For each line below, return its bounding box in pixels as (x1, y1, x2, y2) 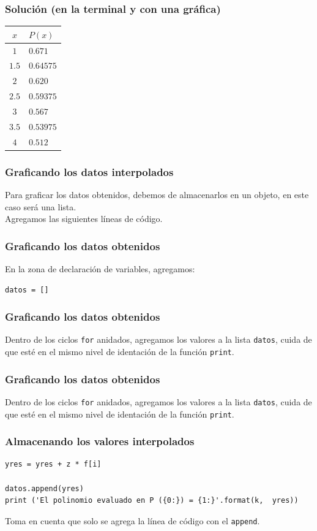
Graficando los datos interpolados (5, 164, 174, 179)
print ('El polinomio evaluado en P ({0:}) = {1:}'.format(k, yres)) (5, 496, 299, 505)
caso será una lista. (5, 200, 76, 213)
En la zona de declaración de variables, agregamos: (5, 262, 195, 275)
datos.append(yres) (5, 484, 84, 493)
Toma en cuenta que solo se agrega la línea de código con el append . (5, 514, 260, 527)
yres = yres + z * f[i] (5, 460, 102, 469)
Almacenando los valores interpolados (5, 434, 195, 449)
